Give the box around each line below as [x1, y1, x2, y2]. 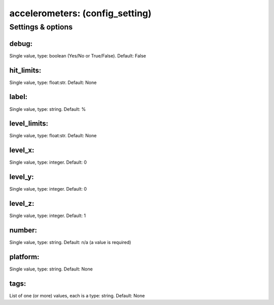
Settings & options [9, 22, 73, 32]
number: [9, 226, 38, 234]
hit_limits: [9, 66, 42, 75]
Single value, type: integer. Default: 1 [9, 212, 86, 219]
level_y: [9, 173, 34, 181]
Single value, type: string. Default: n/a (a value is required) [9, 239, 131, 246]
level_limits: [9, 119, 48, 128]
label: [9, 93, 28, 101]
